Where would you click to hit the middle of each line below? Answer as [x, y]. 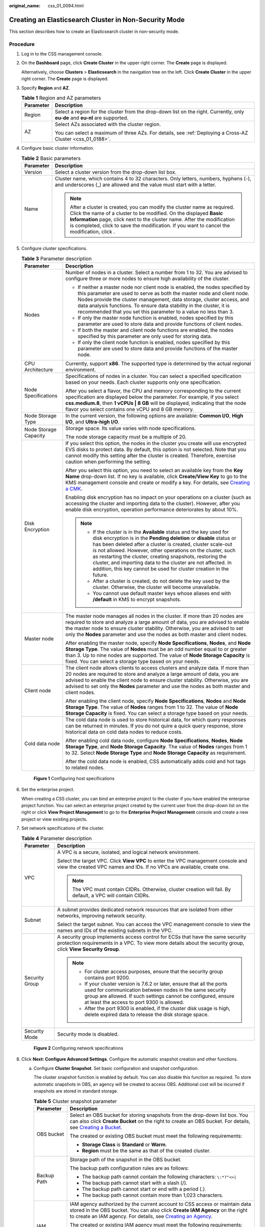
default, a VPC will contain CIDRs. [111, 896]
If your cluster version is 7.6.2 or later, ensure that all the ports [156, 984]
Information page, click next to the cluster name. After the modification [152, 219]
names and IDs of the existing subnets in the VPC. [115, 931]
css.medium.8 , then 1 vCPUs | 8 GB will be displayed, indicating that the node [156, 403]
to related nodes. [85, 767]
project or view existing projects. [54, 819]
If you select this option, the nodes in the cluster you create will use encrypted [156, 443]
